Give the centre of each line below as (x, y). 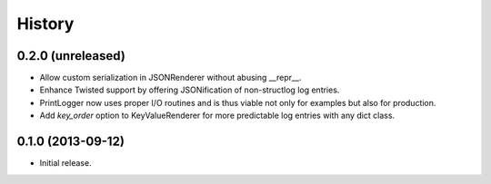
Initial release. (65, 163)
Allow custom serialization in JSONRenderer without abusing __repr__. (170, 78)
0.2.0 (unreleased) (71, 56)
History (45, 24)
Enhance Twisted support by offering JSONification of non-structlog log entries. (190, 90)
